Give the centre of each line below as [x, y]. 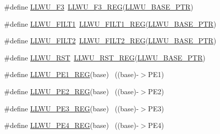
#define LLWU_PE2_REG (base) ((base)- [71, 91]
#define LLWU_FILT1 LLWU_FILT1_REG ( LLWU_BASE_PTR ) [110, 23]
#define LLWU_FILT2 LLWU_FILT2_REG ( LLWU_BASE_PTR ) [110, 41]
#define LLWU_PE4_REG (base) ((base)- [71, 125]
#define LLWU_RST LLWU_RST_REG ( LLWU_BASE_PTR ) [105, 57]
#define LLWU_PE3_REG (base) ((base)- [71, 108]
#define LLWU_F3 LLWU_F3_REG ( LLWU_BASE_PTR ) [99, 7]
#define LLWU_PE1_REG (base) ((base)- [71, 74]
